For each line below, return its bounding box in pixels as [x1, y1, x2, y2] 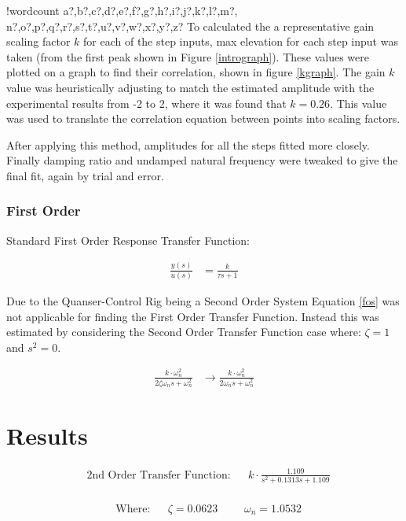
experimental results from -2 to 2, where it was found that [6, 94, 287, 111]
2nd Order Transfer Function [86, 469, 228, 481]
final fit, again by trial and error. [6, 167, 164, 183]
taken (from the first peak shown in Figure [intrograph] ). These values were [6, 48, 369, 65]
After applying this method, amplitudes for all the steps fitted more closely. [6, 136, 370, 153]
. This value [330, 94, 387, 111]
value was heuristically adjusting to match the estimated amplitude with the [6, 79, 375, 95]
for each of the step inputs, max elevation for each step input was [83, 33, 398, 50]
